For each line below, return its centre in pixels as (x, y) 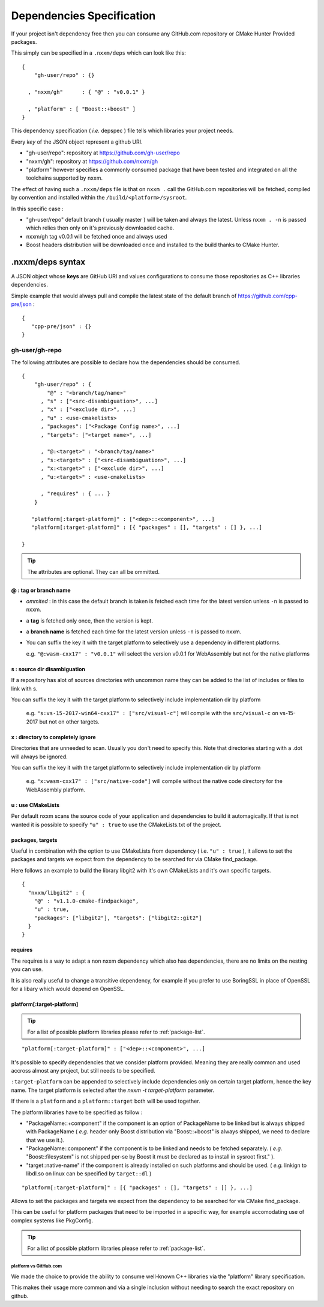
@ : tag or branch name (41, 590)
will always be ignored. (40, 757)
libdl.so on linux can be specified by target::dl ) (89, 1174)
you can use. (27, 969)
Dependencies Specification (83, 16)
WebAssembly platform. (56, 790)
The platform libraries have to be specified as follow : (77, 1112)
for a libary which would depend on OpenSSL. (68, 989)
